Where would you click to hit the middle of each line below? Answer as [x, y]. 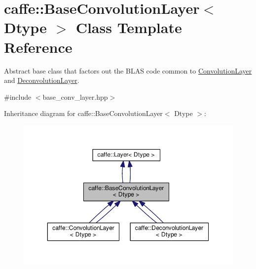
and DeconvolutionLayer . [42, 80]
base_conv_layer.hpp [75, 96]
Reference [38, 47]
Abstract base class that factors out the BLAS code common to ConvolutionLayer [128, 70]
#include [18, 96]
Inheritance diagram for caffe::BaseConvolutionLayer [83, 113]
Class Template [129, 27]
